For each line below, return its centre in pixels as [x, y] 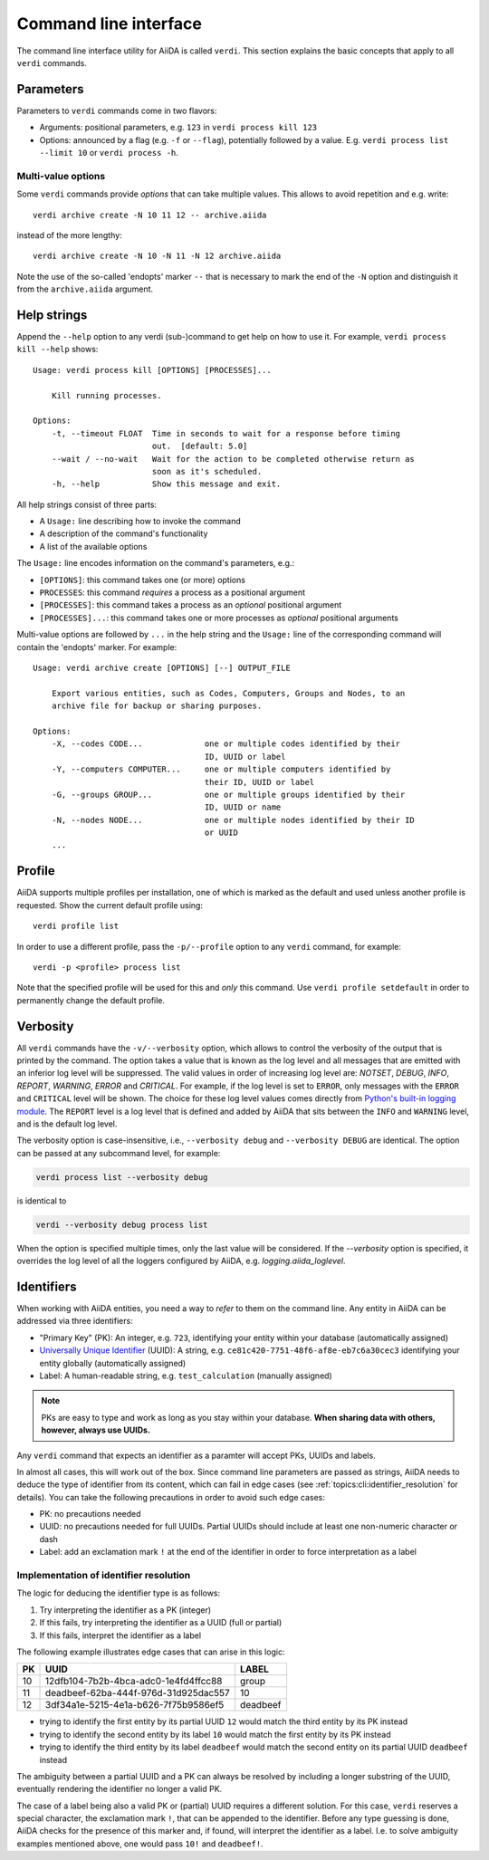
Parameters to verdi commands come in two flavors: [117, 110]
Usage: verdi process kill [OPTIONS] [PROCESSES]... [152, 370]
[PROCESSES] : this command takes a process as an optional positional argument [191, 605]
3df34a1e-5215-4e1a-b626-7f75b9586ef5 [135, 1705]
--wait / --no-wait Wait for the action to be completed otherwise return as [233, 459]
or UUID [221, 833]
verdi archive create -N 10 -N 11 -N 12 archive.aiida [157, 256]
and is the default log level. [67, 1124]
